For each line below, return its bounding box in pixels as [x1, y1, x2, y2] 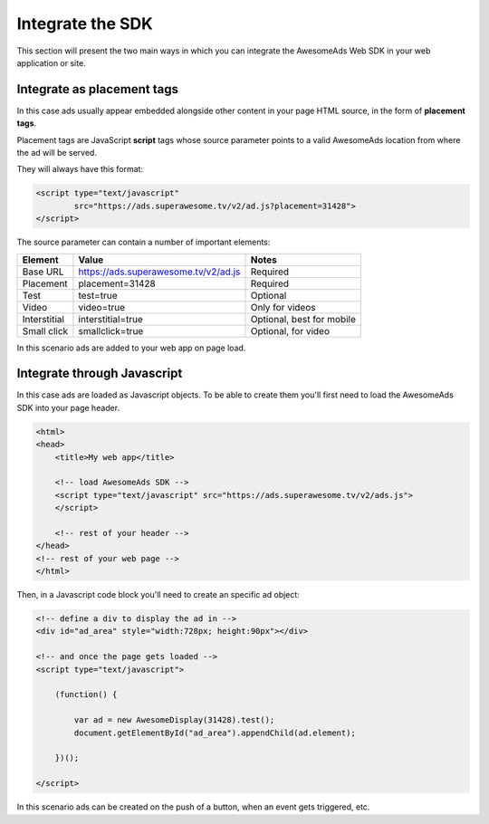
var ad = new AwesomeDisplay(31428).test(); [73, 715, 275, 725]
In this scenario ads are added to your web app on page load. [16, 342, 246, 353]
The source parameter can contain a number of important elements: [16, 236, 271, 248]
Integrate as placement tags [16, 81, 178, 97]
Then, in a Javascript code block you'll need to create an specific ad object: [16, 589, 301, 600]
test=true [78, 289, 118, 302]
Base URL [22, 265, 64, 278]
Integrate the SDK [16, 14, 153, 34]
